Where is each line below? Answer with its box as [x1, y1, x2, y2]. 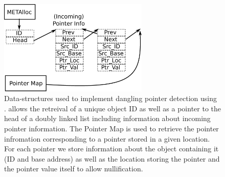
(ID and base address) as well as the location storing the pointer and [4, 153, 220, 164]
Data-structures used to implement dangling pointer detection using [4, 93, 217, 104]
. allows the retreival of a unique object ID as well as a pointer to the [4, 103, 221, 113]
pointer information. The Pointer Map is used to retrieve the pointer [4, 123, 219, 133]
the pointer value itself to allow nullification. [4, 163, 143, 174]
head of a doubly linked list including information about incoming [4, 113, 211, 124]
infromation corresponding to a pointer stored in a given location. [4, 133, 210, 144]
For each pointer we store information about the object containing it [4, 143, 219, 154]
